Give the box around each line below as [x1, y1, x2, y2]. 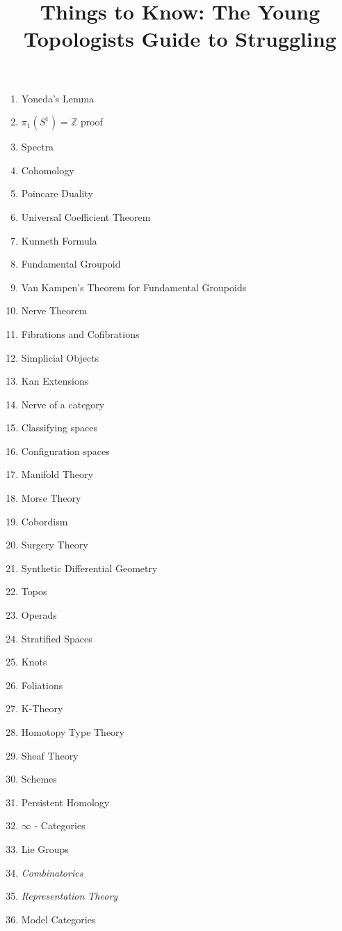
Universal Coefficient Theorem [21, 209, 151, 224]
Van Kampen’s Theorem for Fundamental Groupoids [21, 279, 247, 294]
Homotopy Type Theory [21, 725, 125, 739]
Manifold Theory [21, 467, 93, 482]
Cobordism [21, 514, 68, 528]
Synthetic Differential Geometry [21, 560, 158, 575]
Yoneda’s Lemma [21, 91, 95, 105]
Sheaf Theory [21, 748, 79, 762]
